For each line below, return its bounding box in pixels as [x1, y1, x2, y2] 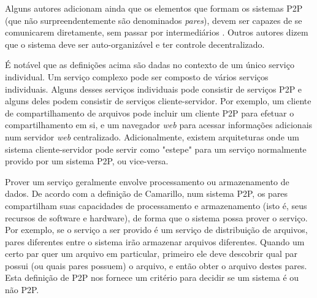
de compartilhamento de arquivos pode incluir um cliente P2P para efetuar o [5, 106, 294, 119]
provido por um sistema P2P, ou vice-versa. [5, 155, 169, 167]
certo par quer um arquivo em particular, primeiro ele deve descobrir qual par [5, 247, 297, 260]
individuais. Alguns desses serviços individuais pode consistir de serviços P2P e [5, 82, 302, 95]
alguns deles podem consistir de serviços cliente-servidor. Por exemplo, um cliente [5, 94, 311, 107]
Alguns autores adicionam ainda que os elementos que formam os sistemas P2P [5, 2, 303, 14]
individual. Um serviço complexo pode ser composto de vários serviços [5, 70, 269, 83]
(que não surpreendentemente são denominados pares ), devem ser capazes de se [5, 13, 302, 26]
